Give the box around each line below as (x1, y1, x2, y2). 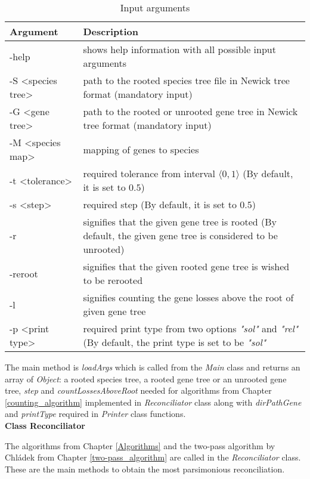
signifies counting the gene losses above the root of (83, 291, 294, 304)
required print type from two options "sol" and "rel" (83, 322, 299, 335)
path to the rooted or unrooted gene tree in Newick (83, 104, 298, 118)
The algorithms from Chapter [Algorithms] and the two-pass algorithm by (5, 439, 275, 452)
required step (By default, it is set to (83, 197, 237, 211)
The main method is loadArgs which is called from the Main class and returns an (5, 361, 300, 373)
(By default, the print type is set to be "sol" (83, 335, 266, 349)
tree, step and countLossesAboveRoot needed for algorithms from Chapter (5, 384, 272, 397)
